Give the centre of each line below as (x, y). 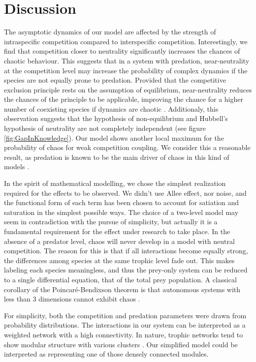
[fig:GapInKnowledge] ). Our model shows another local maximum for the (114, 137)
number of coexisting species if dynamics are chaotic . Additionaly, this (111, 108)
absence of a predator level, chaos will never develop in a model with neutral (119, 241)
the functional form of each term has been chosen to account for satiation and (122, 202)
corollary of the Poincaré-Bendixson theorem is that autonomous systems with (122, 289)
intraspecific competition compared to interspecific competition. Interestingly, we (126, 41)
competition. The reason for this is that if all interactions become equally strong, (126, 251)
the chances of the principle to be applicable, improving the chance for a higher (124, 99)
